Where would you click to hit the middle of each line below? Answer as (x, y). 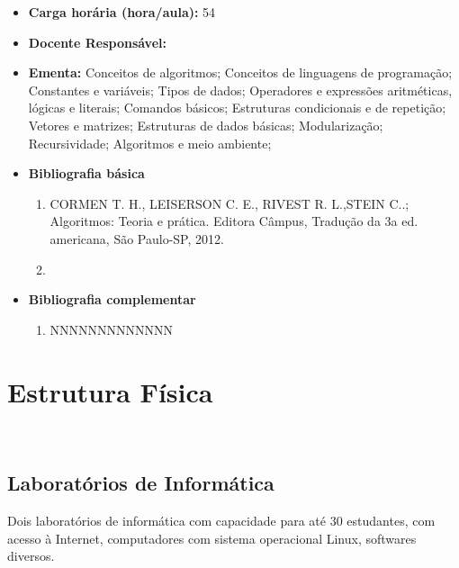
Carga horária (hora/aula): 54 (122, 12)
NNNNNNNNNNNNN (112, 329)
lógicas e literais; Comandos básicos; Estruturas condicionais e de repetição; (237, 108)
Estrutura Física (110, 391)
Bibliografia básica (86, 173)
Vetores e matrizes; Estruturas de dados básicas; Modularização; (206, 125)
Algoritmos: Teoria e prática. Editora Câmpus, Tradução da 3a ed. (234, 221)
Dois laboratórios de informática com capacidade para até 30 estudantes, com (221, 521)
